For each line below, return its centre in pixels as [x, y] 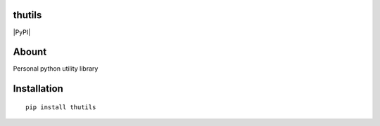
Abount [30, 52]
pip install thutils [61, 107]
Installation [38, 89]
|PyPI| [22, 32]
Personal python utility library [56, 69]
